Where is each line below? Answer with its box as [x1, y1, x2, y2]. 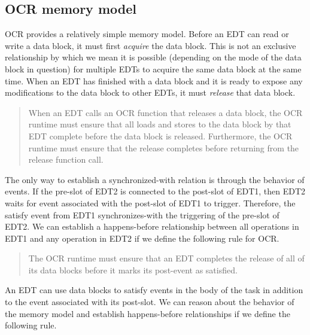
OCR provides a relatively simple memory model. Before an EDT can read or [5, 28, 289, 40]
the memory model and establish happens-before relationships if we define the [5, 307, 290, 319]
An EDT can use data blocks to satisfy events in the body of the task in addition [5, 284, 303, 296]
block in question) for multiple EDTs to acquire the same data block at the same [5, 62, 302, 75]
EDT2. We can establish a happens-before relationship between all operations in [5, 220, 299, 233]
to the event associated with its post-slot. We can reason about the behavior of [5, 296, 294, 308]
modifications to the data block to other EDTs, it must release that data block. [5, 86, 296, 99]
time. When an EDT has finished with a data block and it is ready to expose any [5, 74, 303, 87]
